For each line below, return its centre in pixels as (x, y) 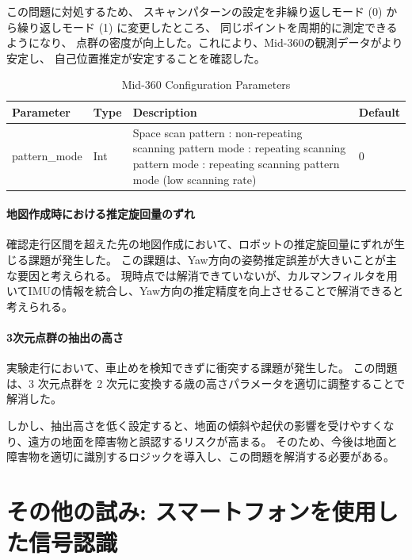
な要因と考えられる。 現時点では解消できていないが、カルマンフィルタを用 (202, 275)
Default (379, 111)
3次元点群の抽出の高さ (65, 338)
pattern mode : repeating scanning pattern (236, 163)
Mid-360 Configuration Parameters (206, 84)
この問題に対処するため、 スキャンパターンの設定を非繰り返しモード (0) (195, 11)
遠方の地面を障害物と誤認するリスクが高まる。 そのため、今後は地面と (213, 441)
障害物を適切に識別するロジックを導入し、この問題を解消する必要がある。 (200, 456)
